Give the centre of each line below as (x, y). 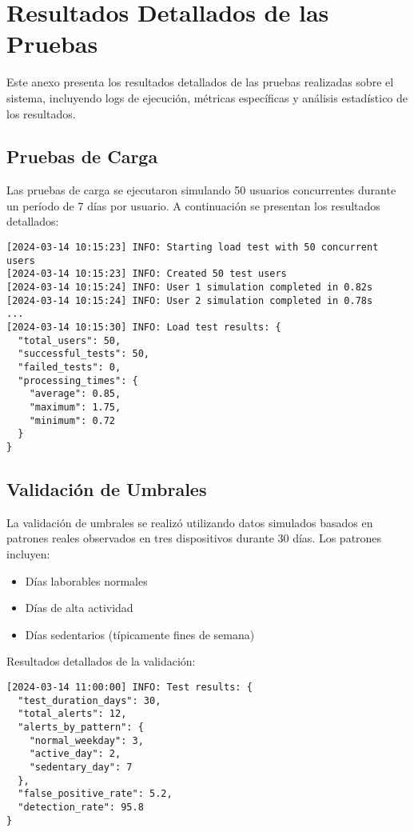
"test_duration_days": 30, (90, 700)
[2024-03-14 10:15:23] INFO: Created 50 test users (147, 274)
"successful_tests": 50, (84, 354)
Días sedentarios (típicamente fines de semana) (140, 634)
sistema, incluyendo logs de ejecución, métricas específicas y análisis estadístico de (207, 97)
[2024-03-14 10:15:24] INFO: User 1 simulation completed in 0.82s (190, 288)
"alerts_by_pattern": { (81, 727)
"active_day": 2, (75, 754)
